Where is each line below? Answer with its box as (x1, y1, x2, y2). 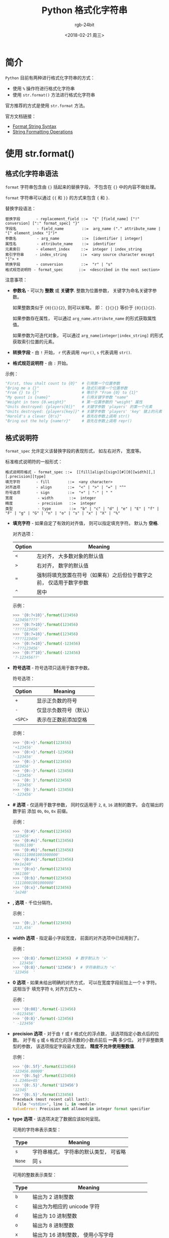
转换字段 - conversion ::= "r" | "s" (5, 262, 113, 267)
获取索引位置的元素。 (12, 338, 57, 344)
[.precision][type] (5, 474, 46, 479)
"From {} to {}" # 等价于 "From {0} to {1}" (5, 390, 138, 395)
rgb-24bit (74, 21, 95, 28)
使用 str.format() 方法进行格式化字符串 (12, 91, 96, 97)
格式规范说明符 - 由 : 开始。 (12, 360, 71, 366)
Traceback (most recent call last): (12, 1097, 90, 1102)
